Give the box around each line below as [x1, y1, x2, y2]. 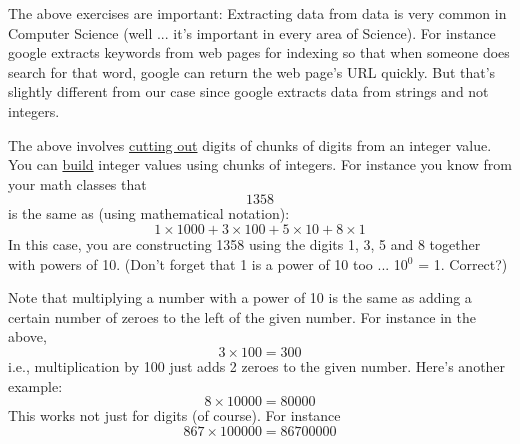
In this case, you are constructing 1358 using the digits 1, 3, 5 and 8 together [8, 233, 481, 254]
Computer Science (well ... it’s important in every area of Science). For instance [8, 22, 496, 43]
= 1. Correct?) [418, 253, 508, 274]
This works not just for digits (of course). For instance [8, 405, 341, 426]
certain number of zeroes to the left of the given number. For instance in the [8, 306, 476, 327]
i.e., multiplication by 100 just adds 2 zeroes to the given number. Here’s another [8, 355, 506, 376]
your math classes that [8, 173, 147, 194]
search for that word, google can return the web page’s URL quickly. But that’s [8, 61, 496, 82]
